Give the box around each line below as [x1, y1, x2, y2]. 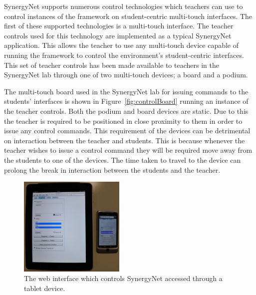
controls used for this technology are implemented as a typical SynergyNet [4, 30, 232, 40]
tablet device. [24, 283, 65, 293]
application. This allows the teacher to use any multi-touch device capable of [4, 40, 239, 50]
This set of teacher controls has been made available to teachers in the [4, 59, 219, 70]
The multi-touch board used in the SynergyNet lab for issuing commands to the [4, 86, 249, 96]
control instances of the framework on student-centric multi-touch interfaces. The [4, 10, 253, 21]
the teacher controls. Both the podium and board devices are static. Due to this [4, 105, 249, 116]
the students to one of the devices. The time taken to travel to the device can [4, 154, 241, 165]
